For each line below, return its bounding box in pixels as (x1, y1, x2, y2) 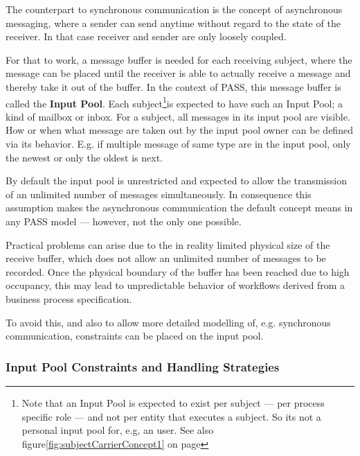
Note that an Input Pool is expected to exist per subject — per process (21, 395, 325, 410)
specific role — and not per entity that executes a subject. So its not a (21, 409, 321, 423)
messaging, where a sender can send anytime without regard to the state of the (6, 15, 341, 30)
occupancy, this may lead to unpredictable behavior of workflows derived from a (6, 278, 345, 292)
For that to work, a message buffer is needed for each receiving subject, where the (6, 52, 352, 67)
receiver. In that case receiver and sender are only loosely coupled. (6, 29, 287, 44)
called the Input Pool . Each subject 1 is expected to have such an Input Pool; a (6, 94, 343, 110)
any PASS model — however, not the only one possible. (6, 213, 242, 228)
